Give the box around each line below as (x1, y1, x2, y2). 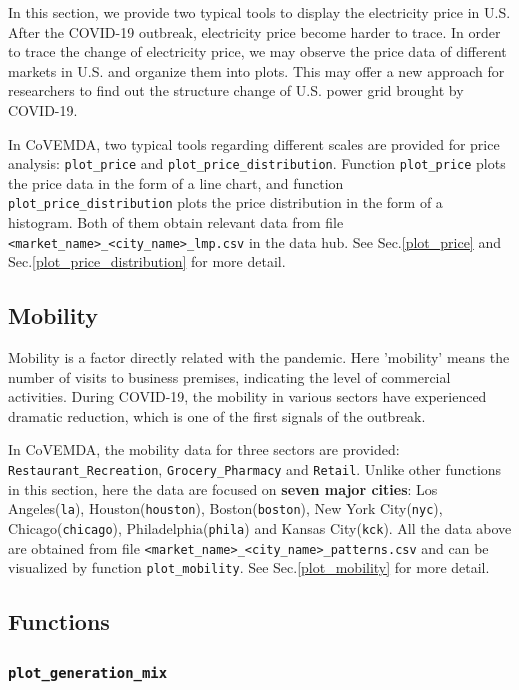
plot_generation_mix (8, 664, 168, 681)
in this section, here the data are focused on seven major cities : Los (8, 478, 438, 499)
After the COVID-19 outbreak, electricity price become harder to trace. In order (8, 21, 501, 42)
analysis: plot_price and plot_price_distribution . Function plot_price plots (8, 153, 506, 174)
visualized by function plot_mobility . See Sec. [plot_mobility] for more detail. (8, 557, 490, 578)
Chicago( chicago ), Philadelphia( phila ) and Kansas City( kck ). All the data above (8, 517, 512, 538)
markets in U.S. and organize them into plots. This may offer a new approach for (8, 60, 505, 81)
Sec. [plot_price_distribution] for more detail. (8, 251, 286, 272)
